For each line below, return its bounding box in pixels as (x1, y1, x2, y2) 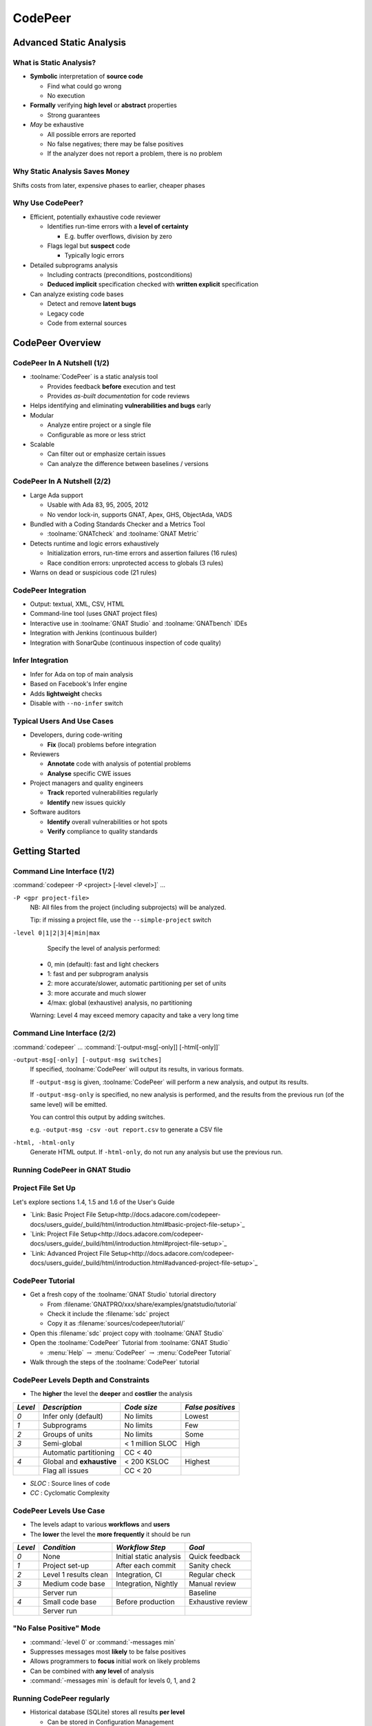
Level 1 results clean (42, 1569, 108, 1579)
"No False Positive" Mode (12, 1623, 101, 1633)
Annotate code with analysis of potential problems (47, 759, 192, 768)
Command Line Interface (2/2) (12, 1029, 116, 1038)
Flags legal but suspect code (47, 242, 131, 250)
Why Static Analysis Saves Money (12, 166, 130, 176)
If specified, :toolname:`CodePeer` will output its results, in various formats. (30, 1065, 245, 1074)
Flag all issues (42, 1466, 89, 1475)
